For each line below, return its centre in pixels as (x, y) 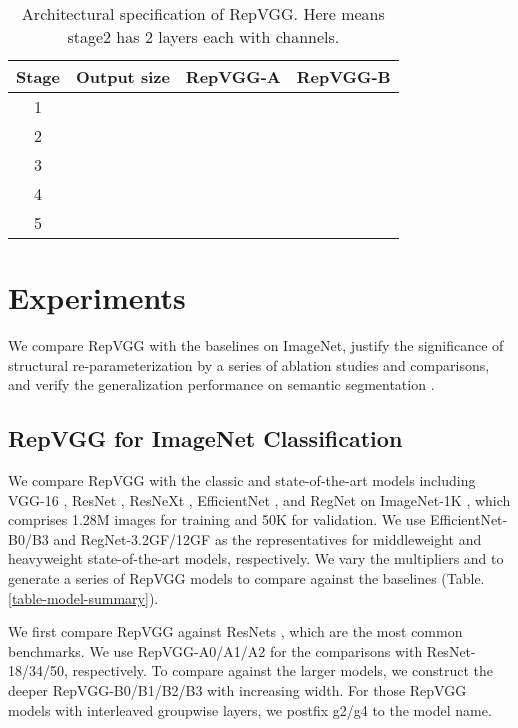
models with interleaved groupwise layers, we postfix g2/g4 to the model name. (250, 709)
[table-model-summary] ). (83, 597)
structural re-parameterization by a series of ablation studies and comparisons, (249, 364)
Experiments (97, 297)
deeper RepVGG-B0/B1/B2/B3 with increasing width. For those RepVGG (237, 690)
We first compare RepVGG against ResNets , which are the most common (235, 631)
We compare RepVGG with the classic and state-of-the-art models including (242, 480)
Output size (122, 76)
